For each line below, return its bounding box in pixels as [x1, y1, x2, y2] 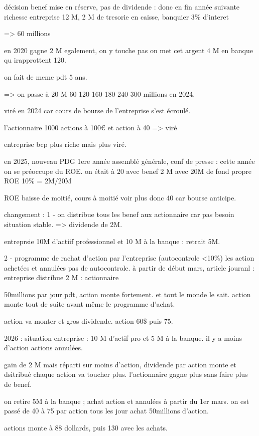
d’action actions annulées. [4, 342, 83, 353]
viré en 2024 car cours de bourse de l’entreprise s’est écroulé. [4, 105, 191, 116]
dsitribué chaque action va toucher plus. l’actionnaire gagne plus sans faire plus [4, 369, 248, 379]
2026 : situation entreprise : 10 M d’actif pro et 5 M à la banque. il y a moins [4, 332, 242, 343]
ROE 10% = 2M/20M [4, 175, 72, 186]
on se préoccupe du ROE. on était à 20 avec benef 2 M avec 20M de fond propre [4, 165, 251, 176]
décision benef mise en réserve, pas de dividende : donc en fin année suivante [4, 2, 240, 12]
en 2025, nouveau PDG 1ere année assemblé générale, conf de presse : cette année [4, 155, 255, 166]
